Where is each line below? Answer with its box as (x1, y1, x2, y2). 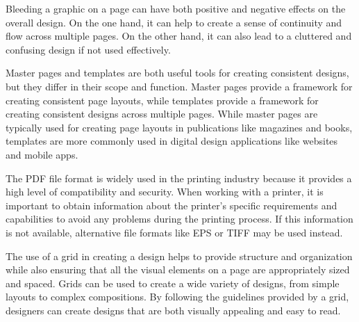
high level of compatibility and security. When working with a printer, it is (6, 184, 324, 199)
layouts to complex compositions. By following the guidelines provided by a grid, (6, 289, 349, 304)
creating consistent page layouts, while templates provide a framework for (6, 92, 319, 107)
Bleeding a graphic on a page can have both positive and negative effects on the (6, 1, 346, 15)
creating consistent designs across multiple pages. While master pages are (6, 106, 318, 121)
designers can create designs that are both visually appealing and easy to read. (6, 303, 341, 317)
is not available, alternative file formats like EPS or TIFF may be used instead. (6, 225, 343, 239)
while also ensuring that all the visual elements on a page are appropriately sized (6, 262, 350, 277)
